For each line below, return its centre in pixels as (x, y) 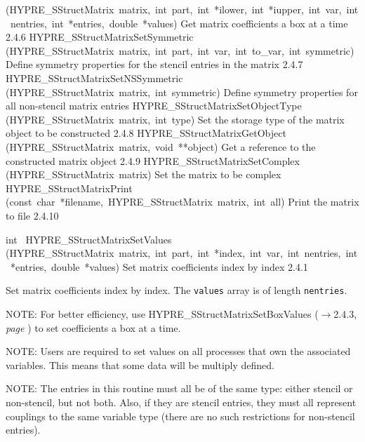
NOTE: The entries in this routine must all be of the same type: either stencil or (179, 388)
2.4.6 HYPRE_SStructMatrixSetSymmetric (100, 37)
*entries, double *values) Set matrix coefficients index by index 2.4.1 (159, 266)
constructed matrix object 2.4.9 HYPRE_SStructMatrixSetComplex (153, 160)
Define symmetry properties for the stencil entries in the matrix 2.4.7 (154, 64)
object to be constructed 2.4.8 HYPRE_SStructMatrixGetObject (146, 133)
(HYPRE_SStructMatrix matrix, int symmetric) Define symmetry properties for (182, 92)
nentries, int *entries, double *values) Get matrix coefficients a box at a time (179, 23)
